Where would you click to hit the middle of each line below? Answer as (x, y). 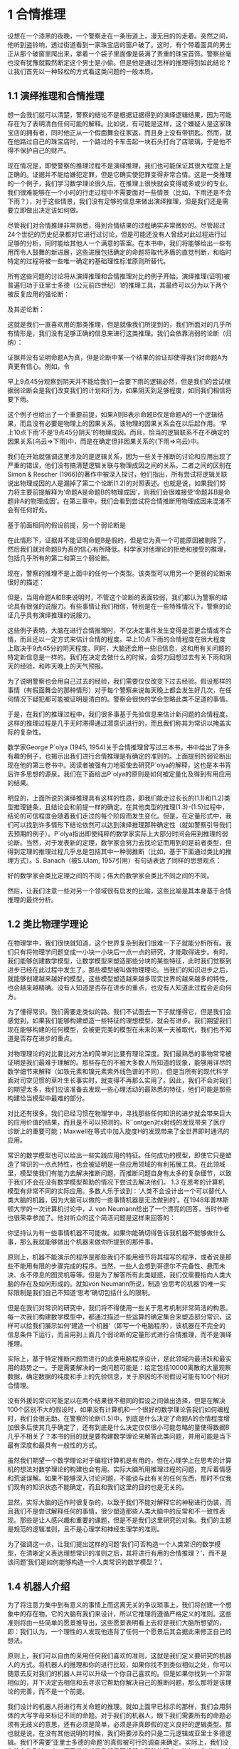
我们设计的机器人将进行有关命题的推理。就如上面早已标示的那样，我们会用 (116, 1707)
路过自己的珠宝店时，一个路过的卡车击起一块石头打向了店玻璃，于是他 (122, 141)
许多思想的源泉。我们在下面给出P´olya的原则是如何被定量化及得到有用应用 (122, 774)
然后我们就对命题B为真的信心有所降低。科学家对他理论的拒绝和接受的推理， (118, 549)
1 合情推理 (37, 15)
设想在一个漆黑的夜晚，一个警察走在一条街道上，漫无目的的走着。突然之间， (119, 36)
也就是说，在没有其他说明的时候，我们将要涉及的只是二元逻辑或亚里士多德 (116, 1733)
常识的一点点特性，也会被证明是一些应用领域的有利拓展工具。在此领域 (122, 1164)
